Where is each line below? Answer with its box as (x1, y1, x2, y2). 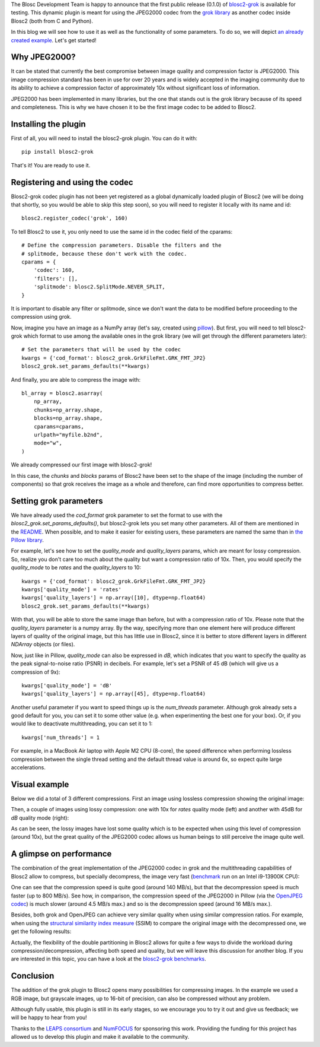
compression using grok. (11, 313, 72, 321)
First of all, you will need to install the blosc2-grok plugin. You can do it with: (11, 134, 198, 142)
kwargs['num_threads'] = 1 (21, 734, 100, 741)
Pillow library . (11, 537, 44, 544)
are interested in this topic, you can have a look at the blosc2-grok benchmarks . (11, 956, 207, 963)
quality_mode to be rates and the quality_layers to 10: (11, 564, 142, 571)
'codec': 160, (33, 267, 75, 274)
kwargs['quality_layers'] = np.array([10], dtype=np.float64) (21, 594, 206, 601)
